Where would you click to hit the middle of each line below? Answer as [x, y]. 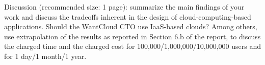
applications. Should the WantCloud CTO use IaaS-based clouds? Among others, [131, 26]
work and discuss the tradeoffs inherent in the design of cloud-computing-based [128, 16]
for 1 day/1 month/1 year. [45, 56]
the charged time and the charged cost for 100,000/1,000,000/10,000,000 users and [132, 46]
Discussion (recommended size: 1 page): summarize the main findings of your [124, 7]
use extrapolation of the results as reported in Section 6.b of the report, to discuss [132, 36]
